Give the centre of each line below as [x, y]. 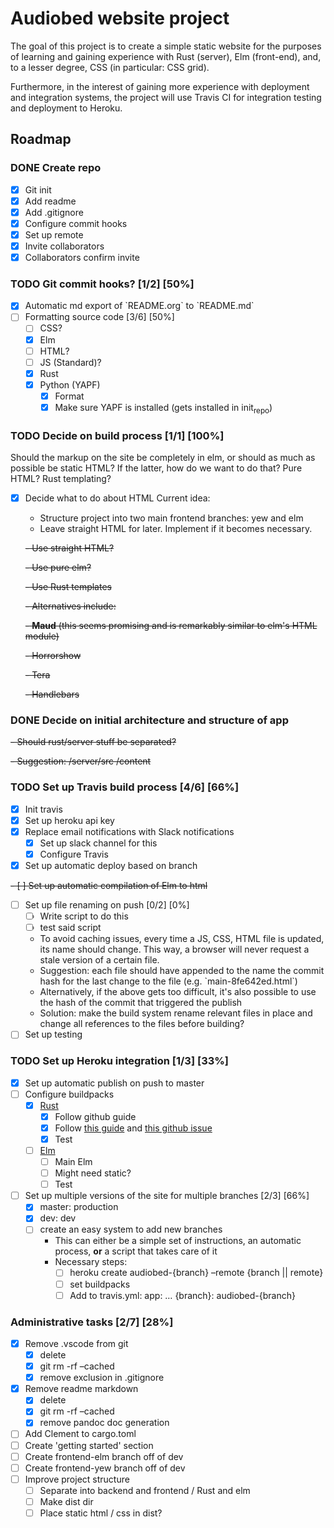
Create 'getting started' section [89, 1445]
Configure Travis [74, 854]
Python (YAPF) [70, 384]
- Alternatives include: [70, 606]
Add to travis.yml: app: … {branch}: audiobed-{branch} [182, 1295]
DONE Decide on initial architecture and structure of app [149, 720]
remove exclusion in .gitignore [102, 1378]
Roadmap [41, 139]
